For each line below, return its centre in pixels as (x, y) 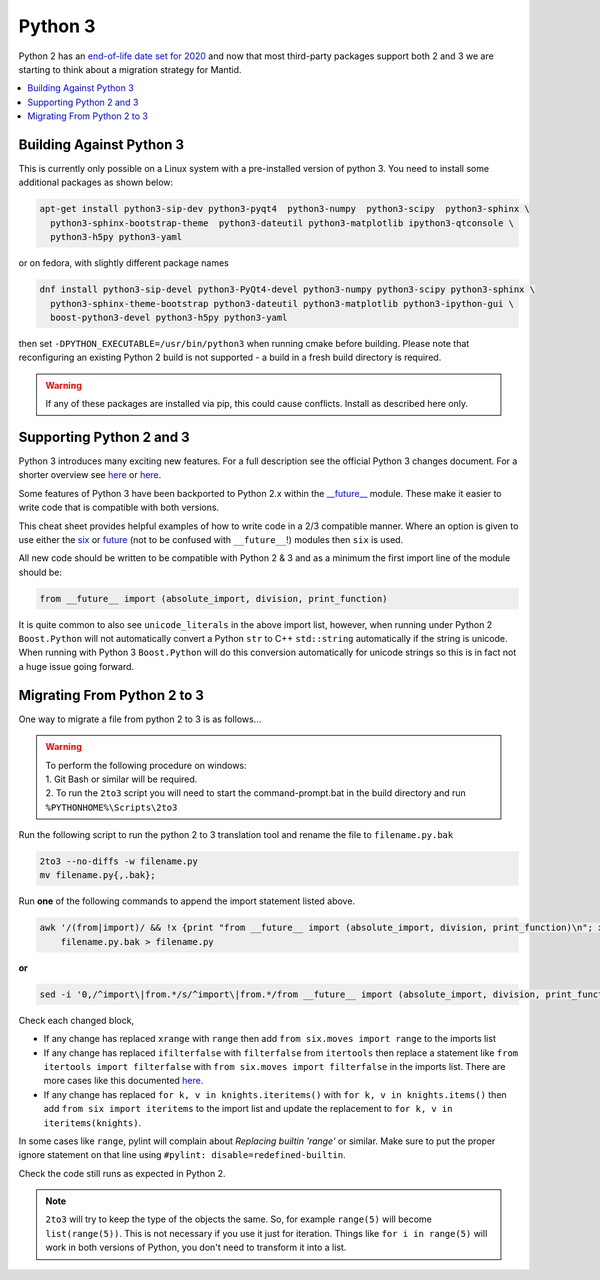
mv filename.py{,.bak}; (98, 875)
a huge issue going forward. (76, 666)
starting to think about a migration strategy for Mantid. (130, 69)
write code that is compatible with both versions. (119, 507)
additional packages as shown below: (96, 182)
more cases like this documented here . (123, 1081)
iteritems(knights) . (92, 1122)
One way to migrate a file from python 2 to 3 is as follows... (140, 719)
